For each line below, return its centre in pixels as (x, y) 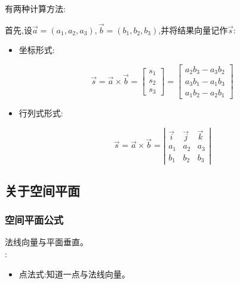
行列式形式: (41, 113)
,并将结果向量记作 (193, 30)
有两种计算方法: (35, 8)
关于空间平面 (42, 190)
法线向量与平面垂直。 (47, 242)
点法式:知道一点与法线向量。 (74, 274)
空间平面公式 (34, 220)
